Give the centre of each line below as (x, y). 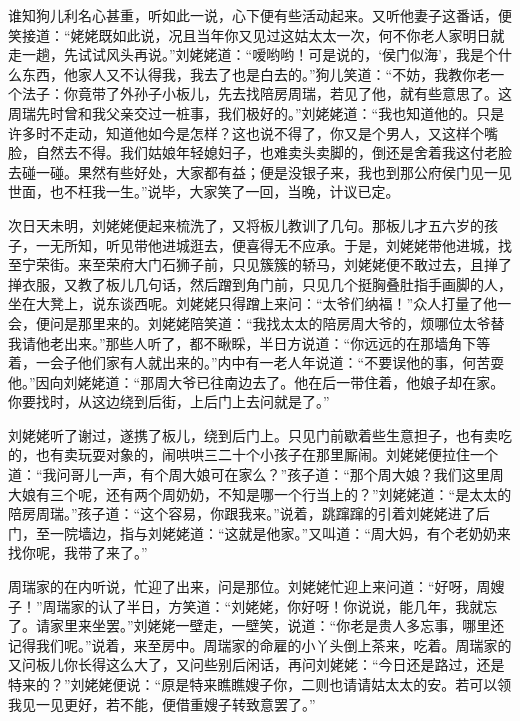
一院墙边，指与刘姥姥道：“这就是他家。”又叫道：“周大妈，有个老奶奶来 (280, 532)
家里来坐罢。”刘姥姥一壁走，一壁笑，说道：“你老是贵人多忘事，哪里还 (277, 625)
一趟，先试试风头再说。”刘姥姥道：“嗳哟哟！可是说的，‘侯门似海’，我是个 (259, 54)
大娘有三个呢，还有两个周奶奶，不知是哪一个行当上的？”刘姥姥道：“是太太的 (260, 493)
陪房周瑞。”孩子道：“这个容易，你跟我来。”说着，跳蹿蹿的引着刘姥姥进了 (242, 513)
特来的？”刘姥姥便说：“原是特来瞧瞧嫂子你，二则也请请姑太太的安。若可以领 (260, 684)
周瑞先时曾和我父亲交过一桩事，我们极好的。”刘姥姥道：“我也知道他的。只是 (256, 112)
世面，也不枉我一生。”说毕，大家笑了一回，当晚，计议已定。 (204, 191)
